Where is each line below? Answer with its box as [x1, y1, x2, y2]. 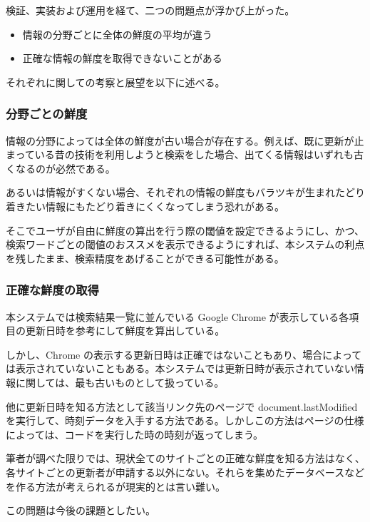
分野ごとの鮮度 [6, 105, 88, 123]
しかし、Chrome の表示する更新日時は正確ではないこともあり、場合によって [6, 347, 362, 362]
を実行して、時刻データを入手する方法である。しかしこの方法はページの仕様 [6, 413, 364, 428]
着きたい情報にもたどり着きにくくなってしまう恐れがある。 [6, 198, 285, 213]
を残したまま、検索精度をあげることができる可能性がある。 [6, 250, 284, 265]
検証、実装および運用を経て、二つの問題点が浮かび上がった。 [6, 3, 295, 17]
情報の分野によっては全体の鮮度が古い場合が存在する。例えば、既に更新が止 [6, 133, 364, 148]
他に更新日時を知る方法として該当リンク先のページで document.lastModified [6, 399, 358, 414]
